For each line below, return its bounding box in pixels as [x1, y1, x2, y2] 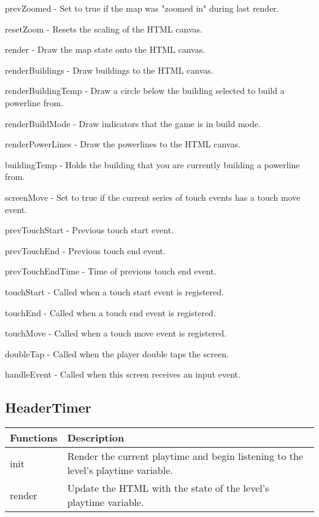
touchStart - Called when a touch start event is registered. [5, 285, 224, 298]
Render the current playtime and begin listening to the [67, 449, 304, 464]
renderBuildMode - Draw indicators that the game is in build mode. [5, 117, 261, 130]
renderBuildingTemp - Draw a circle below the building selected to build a [5, 84, 285, 97]
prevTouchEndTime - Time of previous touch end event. [5, 265, 217, 278]
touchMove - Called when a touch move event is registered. [5, 327, 227, 340]
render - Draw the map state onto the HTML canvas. [5, 43, 206, 56]
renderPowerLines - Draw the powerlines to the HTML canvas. [5, 138, 240, 150]
